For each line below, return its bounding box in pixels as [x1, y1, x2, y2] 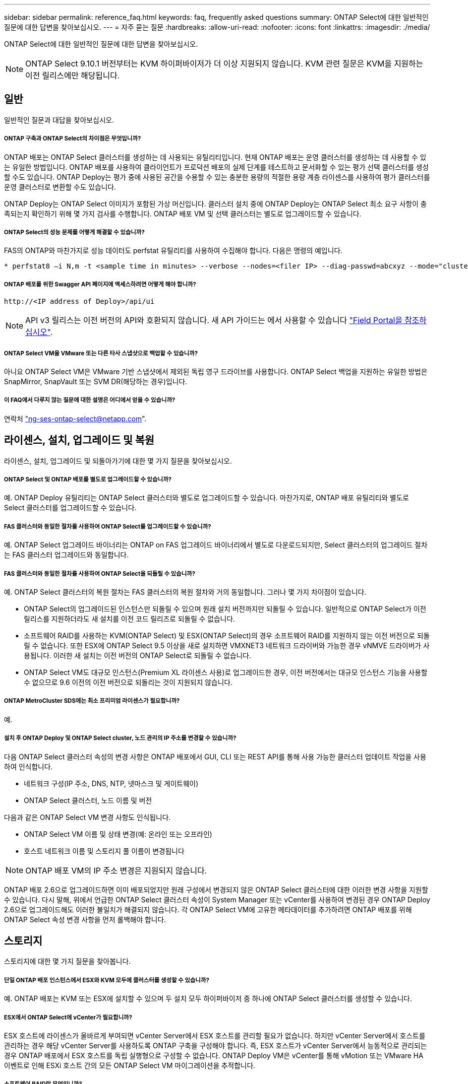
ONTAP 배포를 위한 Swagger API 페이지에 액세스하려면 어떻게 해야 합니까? [4, 280, 196, 288]
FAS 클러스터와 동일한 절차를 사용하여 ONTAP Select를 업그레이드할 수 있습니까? [4, 523, 211, 530]
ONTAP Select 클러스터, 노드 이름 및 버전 [24, 796, 152, 805]
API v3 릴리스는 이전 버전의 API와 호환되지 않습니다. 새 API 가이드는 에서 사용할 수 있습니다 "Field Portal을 [25, 315, 403, 326]
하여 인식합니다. [4, 762, 53, 771]
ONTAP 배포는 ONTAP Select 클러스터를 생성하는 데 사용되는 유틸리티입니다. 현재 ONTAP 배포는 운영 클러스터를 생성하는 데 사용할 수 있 [4, 152, 426, 161]
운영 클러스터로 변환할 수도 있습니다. [4, 182, 116, 191]
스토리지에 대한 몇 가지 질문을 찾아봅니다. [4, 957, 131, 966]
